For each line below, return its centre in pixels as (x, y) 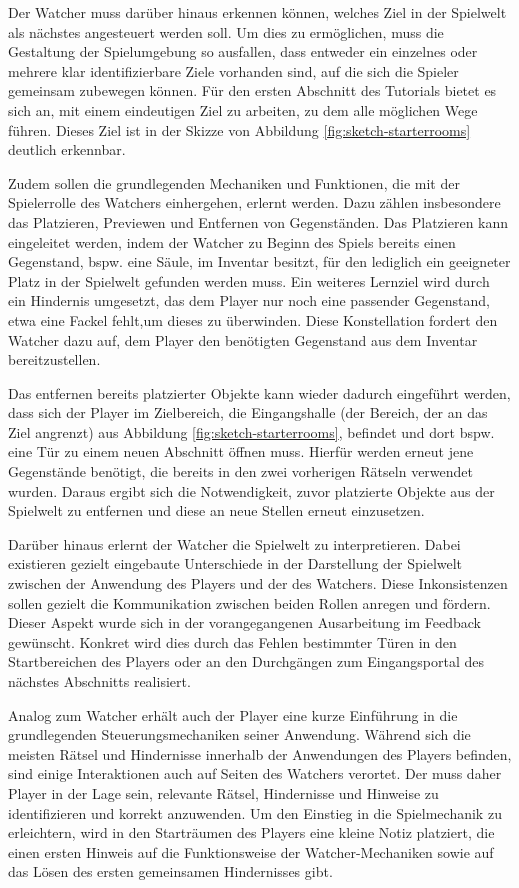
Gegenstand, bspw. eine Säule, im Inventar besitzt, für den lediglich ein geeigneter (259, 261)
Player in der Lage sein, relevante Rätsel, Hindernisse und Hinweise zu (223, 792)
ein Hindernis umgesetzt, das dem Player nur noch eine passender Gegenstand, (249, 300)
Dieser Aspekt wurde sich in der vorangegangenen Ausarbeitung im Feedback (245, 622)
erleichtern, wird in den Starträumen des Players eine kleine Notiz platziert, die (251, 832)
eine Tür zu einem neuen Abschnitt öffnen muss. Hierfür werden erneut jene (241, 451)
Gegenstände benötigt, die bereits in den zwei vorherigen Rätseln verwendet (240, 471)
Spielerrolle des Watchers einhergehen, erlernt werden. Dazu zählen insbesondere (254, 202)
